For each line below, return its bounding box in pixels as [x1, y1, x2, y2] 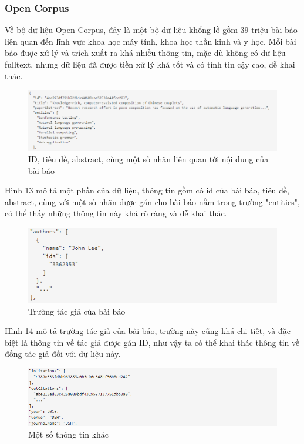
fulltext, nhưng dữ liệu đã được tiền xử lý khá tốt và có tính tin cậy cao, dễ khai [5, 58, 295, 70]
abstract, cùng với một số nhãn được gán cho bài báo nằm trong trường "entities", [5, 195, 300, 208]
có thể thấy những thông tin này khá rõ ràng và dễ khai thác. [5, 207, 227, 219]
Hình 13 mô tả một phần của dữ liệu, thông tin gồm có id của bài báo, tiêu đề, [5, 184, 289, 196]
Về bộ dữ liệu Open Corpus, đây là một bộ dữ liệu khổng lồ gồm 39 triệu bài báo [5, 24, 298, 36]
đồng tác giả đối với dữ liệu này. [5, 348, 121, 360]
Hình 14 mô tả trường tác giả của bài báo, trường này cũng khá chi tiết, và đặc [5, 325, 291, 337]
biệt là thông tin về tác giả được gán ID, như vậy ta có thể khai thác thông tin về [5, 336, 300, 348]
